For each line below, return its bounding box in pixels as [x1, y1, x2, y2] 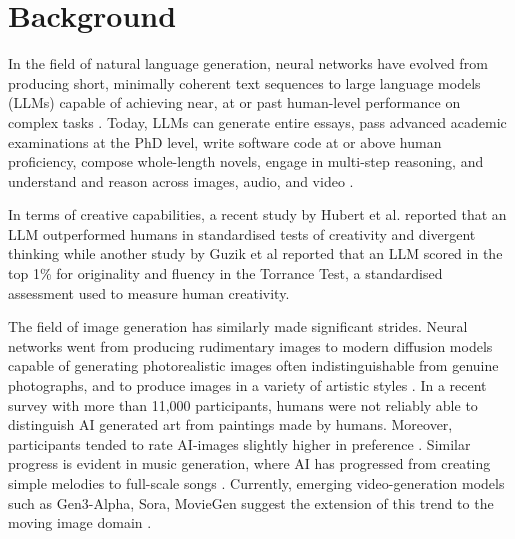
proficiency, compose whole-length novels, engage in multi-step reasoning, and [8, 151, 484, 172]
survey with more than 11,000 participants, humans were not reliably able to [8, 394, 478, 415]
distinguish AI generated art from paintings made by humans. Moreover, [8, 414, 453, 435]
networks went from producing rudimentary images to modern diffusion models [8, 335, 493, 356]
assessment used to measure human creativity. [8, 282, 290, 303]
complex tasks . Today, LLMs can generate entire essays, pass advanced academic [8, 111, 507, 132]
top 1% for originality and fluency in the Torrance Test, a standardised [8, 263, 443, 284]
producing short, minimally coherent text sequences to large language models [8, 72, 481, 93]
